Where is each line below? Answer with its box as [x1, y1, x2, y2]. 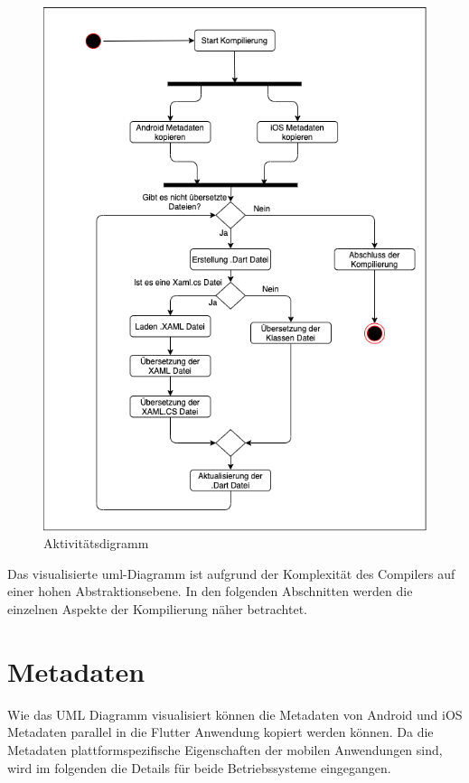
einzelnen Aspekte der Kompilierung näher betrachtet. [7, 600, 307, 619]
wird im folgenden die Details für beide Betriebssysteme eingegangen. [7, 758, 391, 777]
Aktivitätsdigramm [43, 534, 149, 553]
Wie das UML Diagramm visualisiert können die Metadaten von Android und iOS [7, 704, 463, 723]
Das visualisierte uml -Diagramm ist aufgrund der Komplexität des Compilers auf [7, 564, 455, 583]
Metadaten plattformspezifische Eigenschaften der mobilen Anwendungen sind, [7, 740, 443, 759]
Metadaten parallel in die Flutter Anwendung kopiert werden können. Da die [7, 722, 434, 741]
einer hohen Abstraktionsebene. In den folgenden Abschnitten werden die [7, 582, 413, 601]
